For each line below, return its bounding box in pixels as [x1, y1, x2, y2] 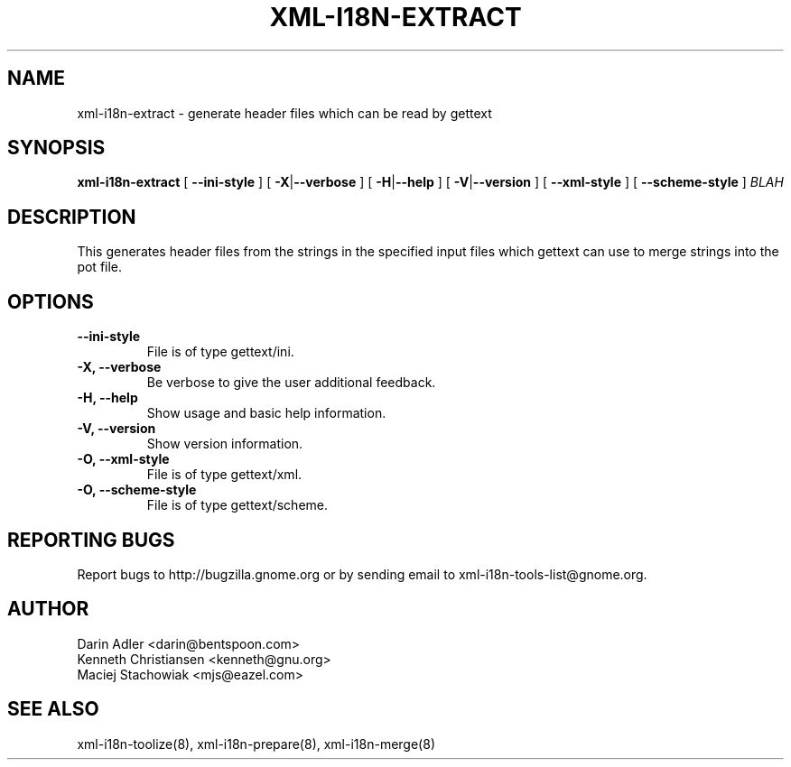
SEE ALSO [7, 698, 99, 721]
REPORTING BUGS [7, 528, 175, 551]
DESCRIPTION [7, 205, 136, 228]
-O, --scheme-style [77, 482, 197, 498]
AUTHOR [7, 597, 89, 621]
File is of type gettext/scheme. [146, 497, 329, 513]
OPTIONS [7, 290, 94, 313]
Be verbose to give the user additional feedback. [146, 374, 436, 391]
